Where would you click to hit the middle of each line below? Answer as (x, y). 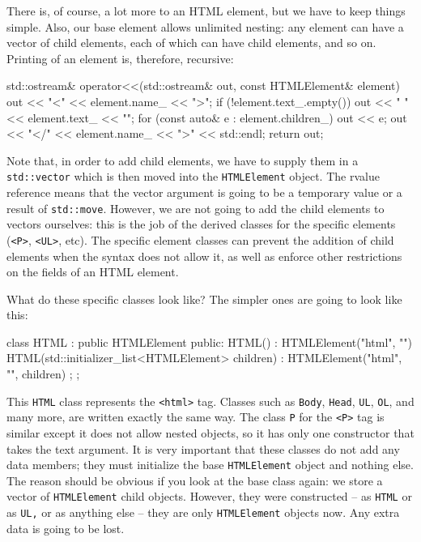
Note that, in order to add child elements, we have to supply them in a (183, 160)
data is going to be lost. (66, 528)
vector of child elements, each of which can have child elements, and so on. (191, 43)
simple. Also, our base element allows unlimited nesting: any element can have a (205, 26)
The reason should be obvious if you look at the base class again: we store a (195, 480)
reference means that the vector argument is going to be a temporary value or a (204, 192)
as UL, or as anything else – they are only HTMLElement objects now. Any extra (203, 512)
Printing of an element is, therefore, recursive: (120, 58)
